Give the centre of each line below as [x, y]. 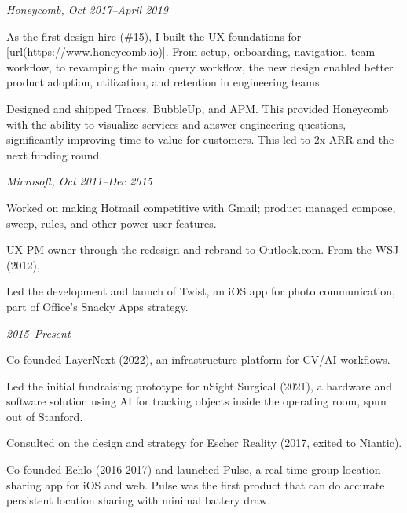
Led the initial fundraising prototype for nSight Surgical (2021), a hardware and [199, 385]
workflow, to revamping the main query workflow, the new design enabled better [200, 66]
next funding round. [55, 154]
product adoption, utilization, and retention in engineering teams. [165, 82]
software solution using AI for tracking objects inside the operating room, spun [196, 401]
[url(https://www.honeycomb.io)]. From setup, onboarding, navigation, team [191, 51]
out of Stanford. [45, 416]
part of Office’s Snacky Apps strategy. [97, 306]
